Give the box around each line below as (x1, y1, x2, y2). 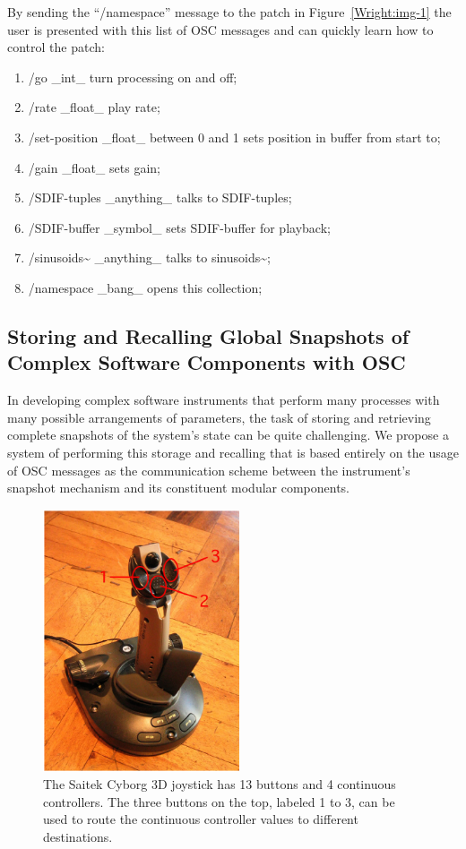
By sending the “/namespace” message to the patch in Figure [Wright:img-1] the (7, 3, 452, 21)
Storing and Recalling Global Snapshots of (7, 322, 410, 349)
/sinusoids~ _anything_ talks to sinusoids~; (28, 248, 271, 267)
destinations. (43, 828, 113, 846)
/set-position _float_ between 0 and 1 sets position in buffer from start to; (28, 127, 441, 146)
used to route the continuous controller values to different (43, 810, 358, 828)
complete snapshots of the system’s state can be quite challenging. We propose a (7, 425, 449, 444)
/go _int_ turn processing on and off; (28, 67, 237, 86)
